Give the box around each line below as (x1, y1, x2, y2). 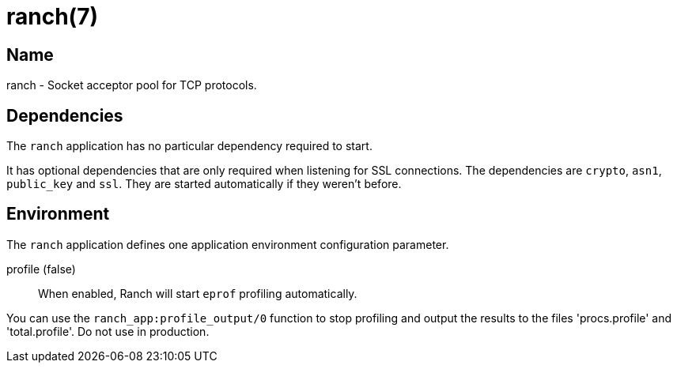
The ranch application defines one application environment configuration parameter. (6, 237, 449, 251)
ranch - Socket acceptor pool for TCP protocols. (6, 78, 257, 92)
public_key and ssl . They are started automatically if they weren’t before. (6, 177, 402, 191)
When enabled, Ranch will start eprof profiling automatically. (38, 286, 357, 300)
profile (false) (6, 262, 76, 276)
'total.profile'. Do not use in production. (6, 324, 210, 338)
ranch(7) (6, 3, 99, 30)
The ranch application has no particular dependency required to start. (6, 139, 373, 153)
